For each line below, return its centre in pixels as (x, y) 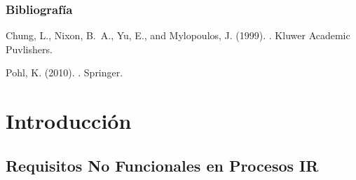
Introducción (69, 121)
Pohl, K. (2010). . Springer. (64, 72)
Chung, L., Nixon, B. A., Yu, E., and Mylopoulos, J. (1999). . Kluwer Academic (178, 35)
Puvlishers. (29, 49)
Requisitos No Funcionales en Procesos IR (162, 165)
